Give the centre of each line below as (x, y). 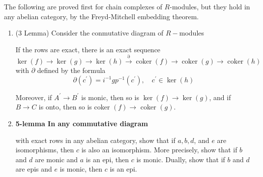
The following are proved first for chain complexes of (83, 6)
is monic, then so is (110, 97)
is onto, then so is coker (74, 107)
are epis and (34, 169)
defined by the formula (71, 70)
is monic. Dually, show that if (181, 159)
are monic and (56, 159)
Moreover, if (34, 97)
